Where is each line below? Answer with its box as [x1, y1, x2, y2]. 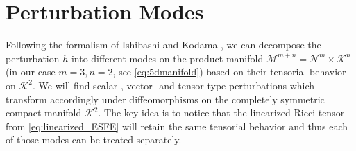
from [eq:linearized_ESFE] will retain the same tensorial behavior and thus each [6, 118, 348, 133]
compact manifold [6, 105, 82, 120]
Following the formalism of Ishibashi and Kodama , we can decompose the [6, 37, 321, 52]
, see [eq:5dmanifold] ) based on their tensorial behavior [112, 64, 346, 79]
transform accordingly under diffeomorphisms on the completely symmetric [6, 91, 325, 106]
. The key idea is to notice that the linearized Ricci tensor [98, 105, 345, 120]
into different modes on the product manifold [71, 51, 264, 65]
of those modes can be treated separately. [6, 132, 182, 147]
